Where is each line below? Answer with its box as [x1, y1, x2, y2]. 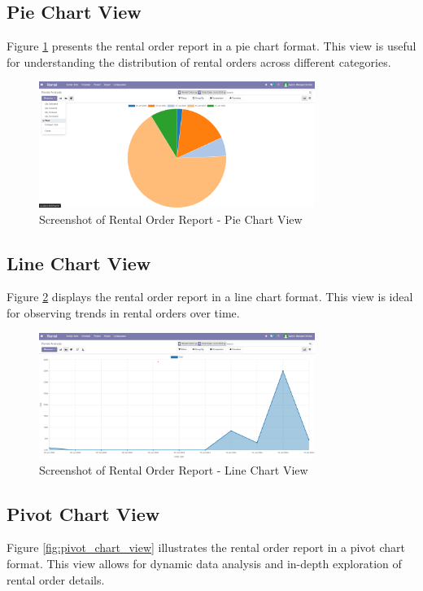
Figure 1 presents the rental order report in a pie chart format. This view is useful [7, 37, 416, 55]
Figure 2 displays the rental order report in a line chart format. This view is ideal [7, 288, 413, 305]
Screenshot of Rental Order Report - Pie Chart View [39, 210, 303, 227]
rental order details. [7, 571, 105, 588]
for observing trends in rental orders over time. [7, 304, 240, 322]
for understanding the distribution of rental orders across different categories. [7, 53, 391, 70]
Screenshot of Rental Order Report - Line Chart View [39, 461, 308, 478]
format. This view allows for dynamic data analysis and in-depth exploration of [7, 554, 402, 571]
